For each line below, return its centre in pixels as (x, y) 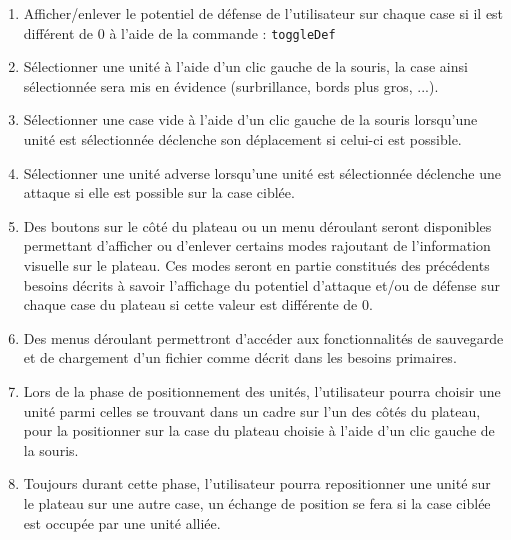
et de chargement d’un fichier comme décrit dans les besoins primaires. (240, 357)
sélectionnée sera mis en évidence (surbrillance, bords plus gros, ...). (231, 85)
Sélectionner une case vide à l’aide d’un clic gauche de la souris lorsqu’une (250, 119)
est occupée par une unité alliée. (122, 522)
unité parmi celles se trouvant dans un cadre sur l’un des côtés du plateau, (252, 410)
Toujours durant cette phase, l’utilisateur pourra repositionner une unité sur (257, 483)
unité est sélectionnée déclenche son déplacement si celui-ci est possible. (242, 139)
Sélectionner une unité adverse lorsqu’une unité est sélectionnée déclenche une (262, 172)
